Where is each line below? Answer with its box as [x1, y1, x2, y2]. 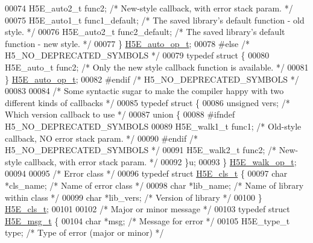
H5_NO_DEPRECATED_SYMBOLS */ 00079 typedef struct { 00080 [5, 49, 270, 62]
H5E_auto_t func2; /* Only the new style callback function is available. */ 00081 [5, 60, 309, 73]
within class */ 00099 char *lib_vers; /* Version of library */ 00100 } [5, 191, 262, 203]
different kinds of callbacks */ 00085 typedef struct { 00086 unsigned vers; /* [5, 96, 290, 109]
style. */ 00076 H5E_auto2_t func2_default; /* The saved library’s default [5, 25, 285, 38]
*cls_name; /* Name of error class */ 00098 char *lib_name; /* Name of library [5, 178, 304, 191]
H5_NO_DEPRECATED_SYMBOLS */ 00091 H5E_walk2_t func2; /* [5, 144, 276, 156]
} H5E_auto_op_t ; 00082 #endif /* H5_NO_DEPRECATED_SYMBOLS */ [5, 72, 299, 85]
